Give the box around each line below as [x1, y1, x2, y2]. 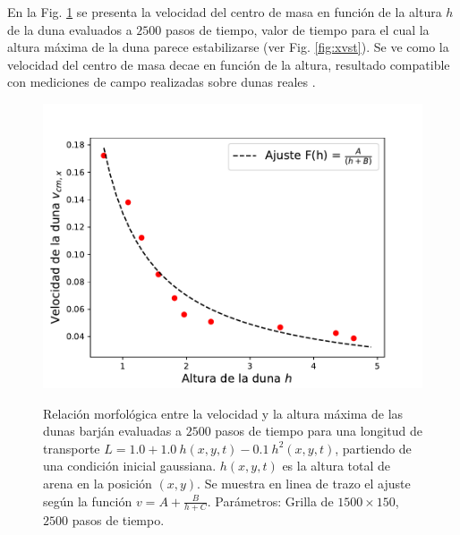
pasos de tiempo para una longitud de [215, 421, 422, 440]
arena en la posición [43, 473, 152, 492]
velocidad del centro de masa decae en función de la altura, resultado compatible [7, 55, 450, 73]
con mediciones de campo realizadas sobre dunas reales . [7, 72, 316, 91]
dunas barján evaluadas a [43, 421, 182, 440]
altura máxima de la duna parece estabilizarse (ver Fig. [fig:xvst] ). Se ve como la [7, 38, 449, 56]
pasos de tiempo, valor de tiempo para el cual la [166, 20, 430, 38]
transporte [43, 438, 100, 457]
